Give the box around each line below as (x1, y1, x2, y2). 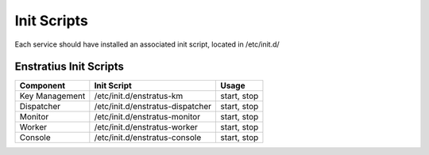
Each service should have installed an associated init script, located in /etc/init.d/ (14, 40, 280, 49)
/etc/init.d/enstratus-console (94, 132, 202, 143)
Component (19, 80, 66, 91)
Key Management (19, 91, 86, 102)
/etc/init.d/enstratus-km (94, 91, 184, 102)
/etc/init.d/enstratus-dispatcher (94, 101, 212, 112)
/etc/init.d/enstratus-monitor (94, 112, 201, 123)
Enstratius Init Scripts (14, 60, 125, 74)
